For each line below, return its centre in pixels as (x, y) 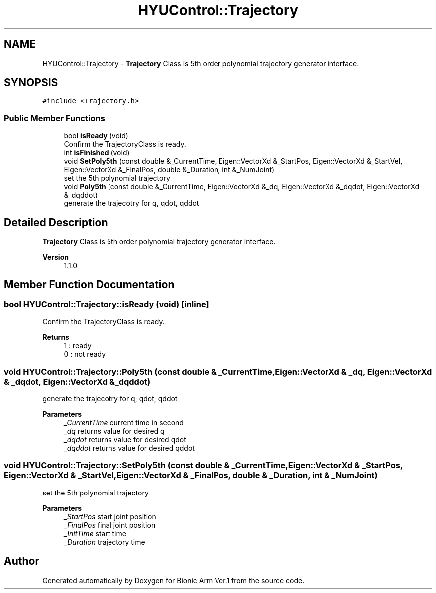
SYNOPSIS (31, 83)
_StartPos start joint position (110, 516)
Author (22, 561)
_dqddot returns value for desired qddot (129, 448)
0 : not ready (85, 354)
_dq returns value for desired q (114, 431)
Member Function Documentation (89, 285)
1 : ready (78, 346)
